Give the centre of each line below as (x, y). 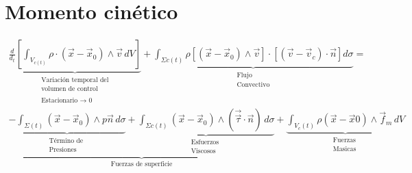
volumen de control (70, 89)
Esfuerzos (205, 143)
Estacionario (60, 100)
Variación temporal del (75, 80)
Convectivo (253, 85)
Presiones (63, 149)
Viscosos (203, 151)
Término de (66, 141)
